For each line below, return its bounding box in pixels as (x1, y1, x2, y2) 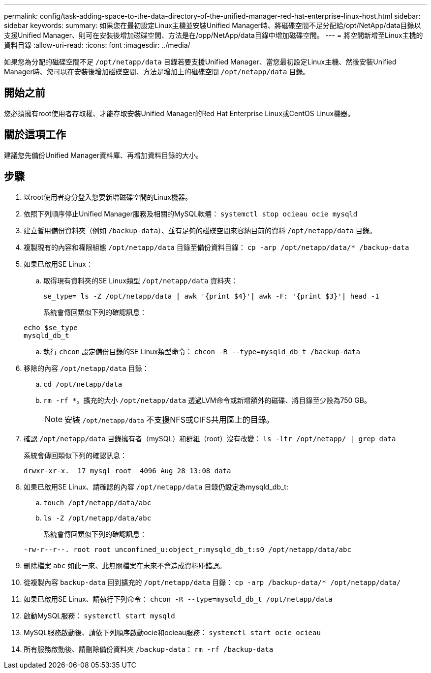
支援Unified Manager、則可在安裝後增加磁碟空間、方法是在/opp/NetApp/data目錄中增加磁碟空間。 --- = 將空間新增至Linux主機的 (4, 31, 423, 39)
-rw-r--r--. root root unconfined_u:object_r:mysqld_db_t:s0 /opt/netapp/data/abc (24, 545, 351, 553)
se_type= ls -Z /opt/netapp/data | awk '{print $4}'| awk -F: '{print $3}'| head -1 (43, 292, 379, 300)
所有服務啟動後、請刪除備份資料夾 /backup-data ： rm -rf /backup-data (24, 644, 274, 653)
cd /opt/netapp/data (43, 380, 123, 388)
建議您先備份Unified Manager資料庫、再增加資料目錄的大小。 (4, 151, 203, 159)
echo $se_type (24, 323, 78, 332)
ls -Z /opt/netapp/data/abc (43, 514, 152, 522)
